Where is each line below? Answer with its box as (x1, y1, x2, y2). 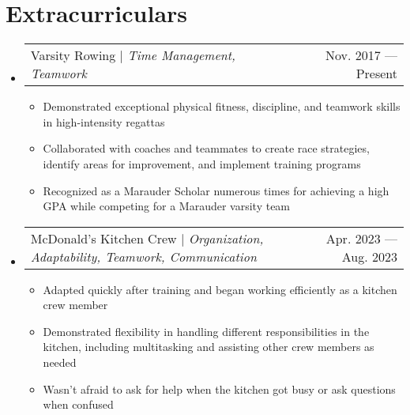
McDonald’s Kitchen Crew (30, 228, 177, 247)
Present (355, 64, 397, 83)
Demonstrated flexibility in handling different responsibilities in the (43, 323, 370, 339)
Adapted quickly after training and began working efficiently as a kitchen (43, 281, 397, 297)
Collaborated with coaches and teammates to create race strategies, (43, 140, 370, 157)
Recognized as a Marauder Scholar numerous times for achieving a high (43, 182, 389, 198)
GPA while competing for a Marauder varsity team (43, 198, 291, 214)
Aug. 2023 (341, 247, 397, 266)
